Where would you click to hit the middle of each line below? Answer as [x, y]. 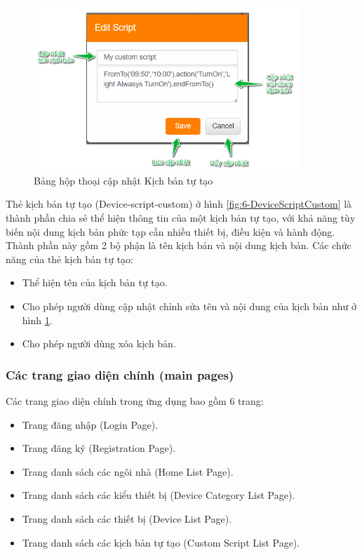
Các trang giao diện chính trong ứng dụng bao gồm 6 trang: [135, 401]
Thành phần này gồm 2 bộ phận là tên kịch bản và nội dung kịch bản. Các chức [179, 245]
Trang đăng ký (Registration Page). [99, 448]
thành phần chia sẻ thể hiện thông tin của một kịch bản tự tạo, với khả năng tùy [181, 218]
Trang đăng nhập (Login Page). [90, 424]
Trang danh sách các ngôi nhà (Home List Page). [128, 471]
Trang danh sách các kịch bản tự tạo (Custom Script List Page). [161, 542]
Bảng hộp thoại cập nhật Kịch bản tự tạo [123, 180]
